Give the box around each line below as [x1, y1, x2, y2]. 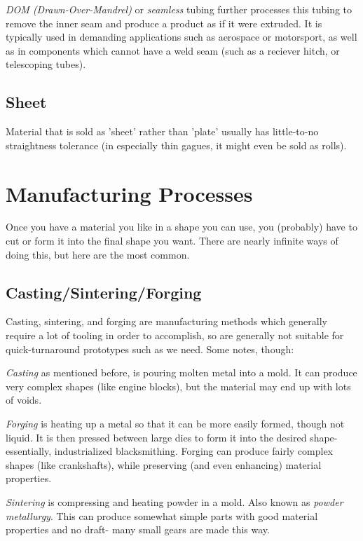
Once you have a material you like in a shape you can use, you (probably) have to [6, 219, 357, 234]
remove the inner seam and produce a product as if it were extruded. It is [6, 15, 322, 30]
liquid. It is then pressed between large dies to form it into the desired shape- [6, 430, 338, 444]
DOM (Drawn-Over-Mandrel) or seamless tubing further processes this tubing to [6, 2, 352, 16]
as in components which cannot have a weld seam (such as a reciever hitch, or [6, 43, 340, 57]
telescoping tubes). [6, 57, 86, 71]
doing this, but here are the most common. [6, 247, 190, 261]
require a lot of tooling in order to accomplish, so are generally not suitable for [6, 328, 344, 343]
